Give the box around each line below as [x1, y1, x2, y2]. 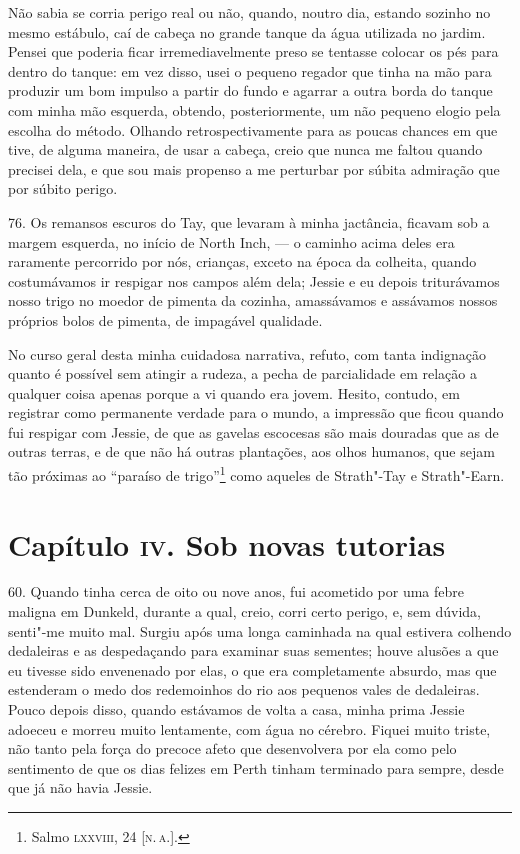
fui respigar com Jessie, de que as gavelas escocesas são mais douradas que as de [8, 421, 499, 442]
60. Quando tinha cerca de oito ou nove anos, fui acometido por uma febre [8, 581, 464, 602]
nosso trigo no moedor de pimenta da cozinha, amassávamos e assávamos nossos [8, 290, 498, 311]
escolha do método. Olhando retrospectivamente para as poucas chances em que [8, 119, 498, 140]
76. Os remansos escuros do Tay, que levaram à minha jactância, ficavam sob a [8, 211, 490, 232]
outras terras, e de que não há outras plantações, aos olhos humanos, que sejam [8, 441, 495, 462]
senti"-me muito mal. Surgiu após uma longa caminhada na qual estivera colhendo [8, 620, 512, 641]
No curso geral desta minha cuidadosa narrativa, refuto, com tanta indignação [8, 343, 487, 364]
